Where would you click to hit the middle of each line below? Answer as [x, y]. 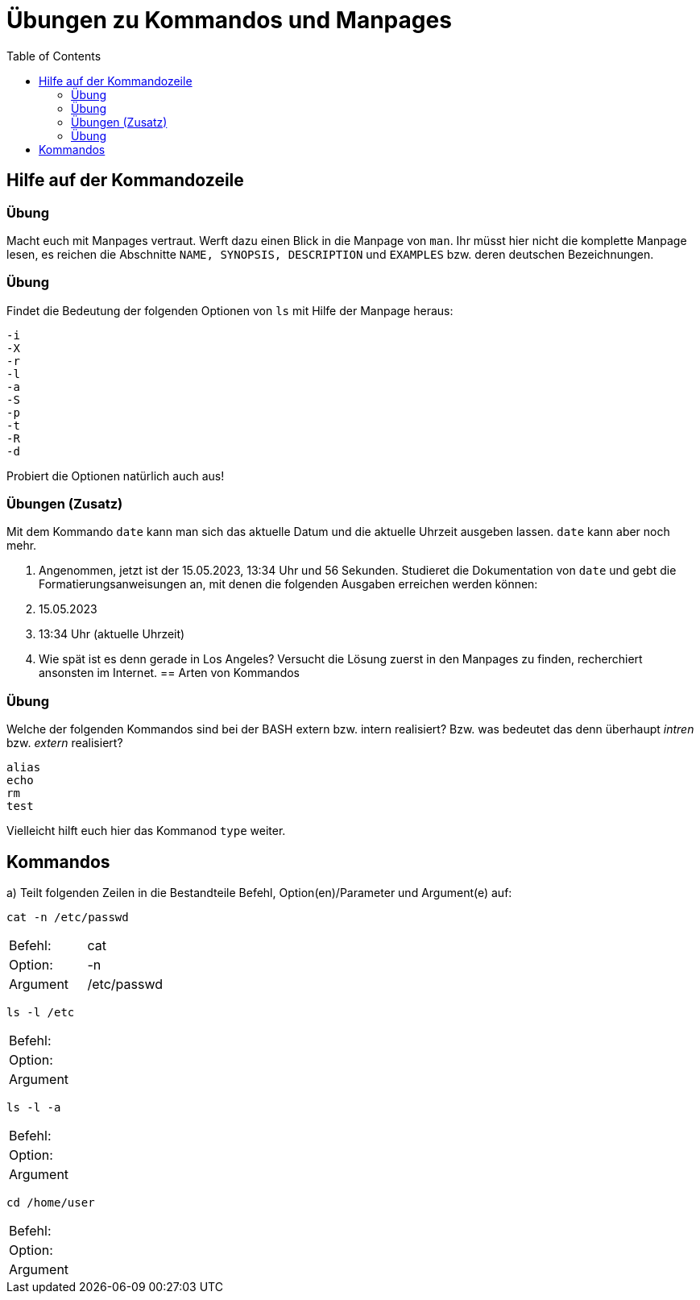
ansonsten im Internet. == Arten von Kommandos [169, 673]
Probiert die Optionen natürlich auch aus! [116, 476]
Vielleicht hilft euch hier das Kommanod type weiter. [146, 831]
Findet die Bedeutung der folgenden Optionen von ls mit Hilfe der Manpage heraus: [230, 310]
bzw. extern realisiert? [65, 743]
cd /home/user [51, 1203]
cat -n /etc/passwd [68, 918]
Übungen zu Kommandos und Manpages [229, 20]
